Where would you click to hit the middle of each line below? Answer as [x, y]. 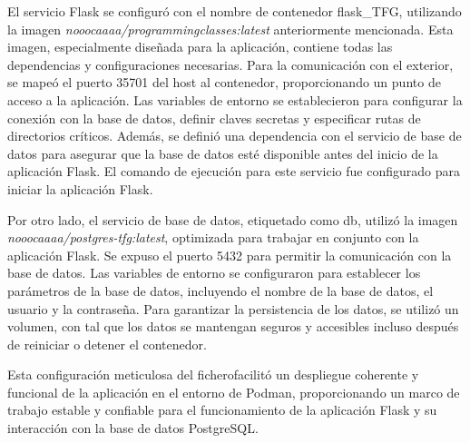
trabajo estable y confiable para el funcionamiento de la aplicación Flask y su [222, 410]
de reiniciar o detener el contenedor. [107, 344]
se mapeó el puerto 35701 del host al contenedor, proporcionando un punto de [224, 82]
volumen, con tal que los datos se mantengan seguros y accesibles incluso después [233, 326]
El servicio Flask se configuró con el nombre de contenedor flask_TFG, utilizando [235, 11]
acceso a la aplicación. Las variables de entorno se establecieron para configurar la [235, 99]
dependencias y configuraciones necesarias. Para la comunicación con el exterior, [230, 64]
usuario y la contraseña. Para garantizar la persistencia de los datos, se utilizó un [233, 308]
